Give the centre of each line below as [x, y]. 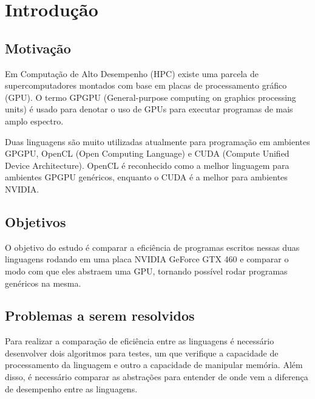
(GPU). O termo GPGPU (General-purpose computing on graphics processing [151, 97]
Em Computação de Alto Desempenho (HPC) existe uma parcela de [132, 73]
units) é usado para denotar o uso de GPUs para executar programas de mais [149, 109]
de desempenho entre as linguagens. [71, 388]
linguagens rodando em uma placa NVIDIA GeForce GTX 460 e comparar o [147, 259]
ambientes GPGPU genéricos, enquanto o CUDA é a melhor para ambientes [146, 177]
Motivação [38, 48]
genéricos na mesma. [43, 283]
